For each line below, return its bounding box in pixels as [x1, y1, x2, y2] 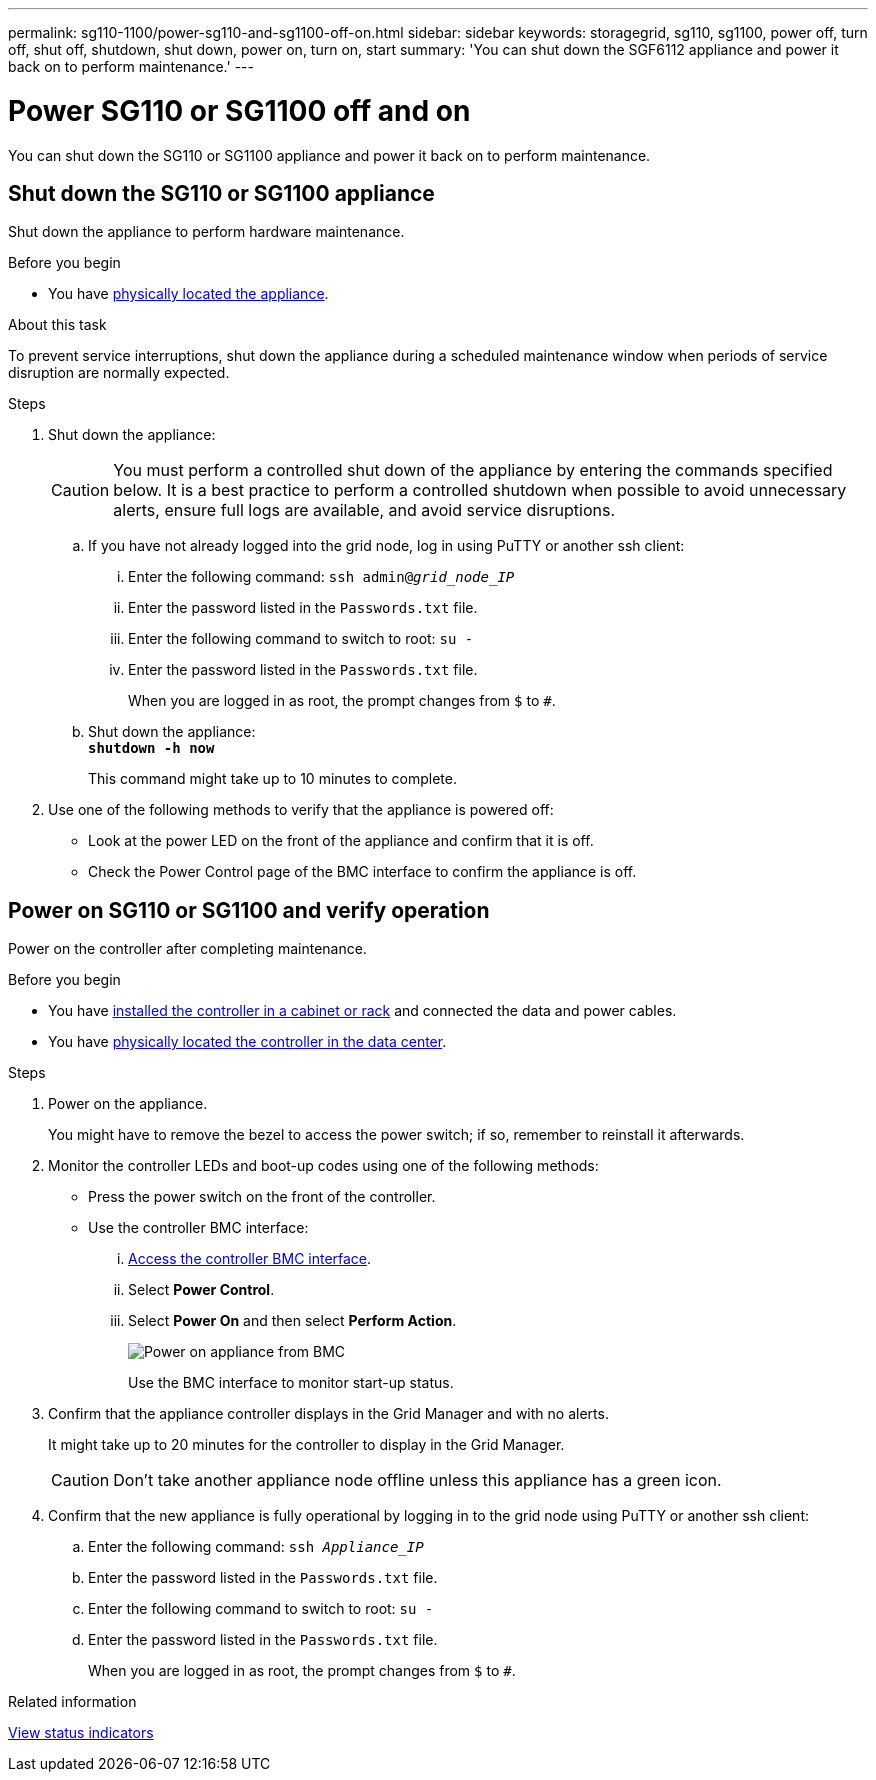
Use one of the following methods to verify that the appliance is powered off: [48, 801, 554, 819]
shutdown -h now [88, 740, 215, 757]
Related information [8, 1693, 137, 1711]
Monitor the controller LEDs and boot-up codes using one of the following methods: [48, 1157, 599, 1175]
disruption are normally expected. [8, 364, 230, 382]
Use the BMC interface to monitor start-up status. [128, 1374, 454, 1392]
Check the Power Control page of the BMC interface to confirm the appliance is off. [88, 863, 637, 881]
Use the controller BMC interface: [88, 1219, 309, 1237]
